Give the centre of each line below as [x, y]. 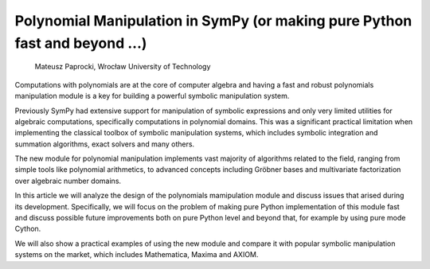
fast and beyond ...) [81, 43]
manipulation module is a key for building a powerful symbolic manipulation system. [152, 96]
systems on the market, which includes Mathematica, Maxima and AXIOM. [137, 255]
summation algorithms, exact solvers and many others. [105, 144]
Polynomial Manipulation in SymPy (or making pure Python [213, 21]
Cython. [28, 229]
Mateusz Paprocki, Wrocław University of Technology [123, 67]
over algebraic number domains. [68, 181]
